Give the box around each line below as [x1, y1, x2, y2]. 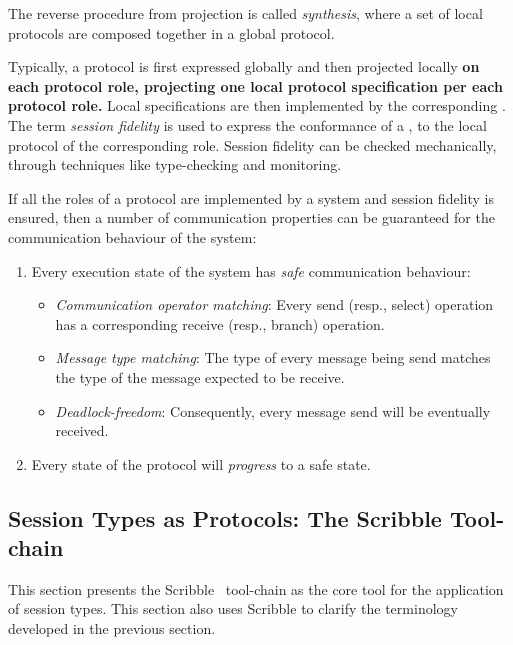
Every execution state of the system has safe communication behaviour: [31, 260, 471, 281]
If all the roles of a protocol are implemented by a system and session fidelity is [8, 187, 494, 208]
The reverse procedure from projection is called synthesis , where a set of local [8, 3, 483, 23]
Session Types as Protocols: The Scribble [8, 502, 442, 533]
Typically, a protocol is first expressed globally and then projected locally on [8, 56, 480, 77]
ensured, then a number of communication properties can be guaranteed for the [8, 207, 495, 228]
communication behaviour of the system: [8, 226, 257, 247]
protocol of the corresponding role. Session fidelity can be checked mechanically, [8, 134, 497, 155]
